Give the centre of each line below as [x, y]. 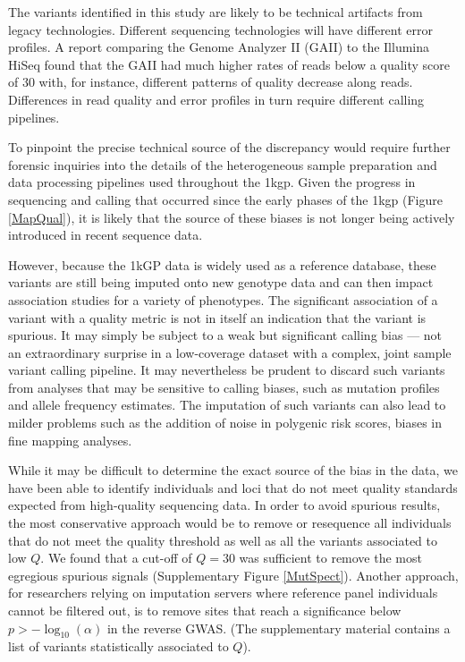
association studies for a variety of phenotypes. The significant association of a [223, 299]
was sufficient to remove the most [330, 558]
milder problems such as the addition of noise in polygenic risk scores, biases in [225, 423]
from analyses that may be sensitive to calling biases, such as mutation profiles [224, 387]
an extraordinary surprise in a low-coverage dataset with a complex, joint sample [230, 352]
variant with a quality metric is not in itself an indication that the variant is [217, 317]
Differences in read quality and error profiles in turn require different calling [216, 99]
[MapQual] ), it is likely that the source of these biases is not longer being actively [232, 217]
